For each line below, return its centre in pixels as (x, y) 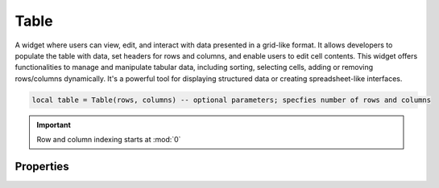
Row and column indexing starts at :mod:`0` (109, 140)
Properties (42, 166)
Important (54, 125)
